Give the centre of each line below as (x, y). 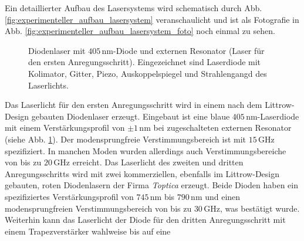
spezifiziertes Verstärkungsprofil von (69, 196)
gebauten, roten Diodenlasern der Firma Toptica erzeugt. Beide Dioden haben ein (152, 185)
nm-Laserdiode (273, 116)
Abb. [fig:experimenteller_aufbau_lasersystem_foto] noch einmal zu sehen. (140, 31)
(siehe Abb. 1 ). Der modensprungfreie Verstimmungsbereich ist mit (126, 139)
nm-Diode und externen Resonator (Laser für (183, 50)
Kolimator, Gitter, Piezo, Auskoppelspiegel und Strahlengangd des (148, 73)
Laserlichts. (48, 85)
